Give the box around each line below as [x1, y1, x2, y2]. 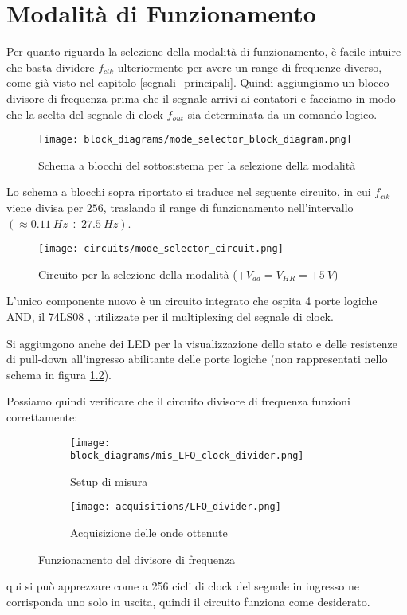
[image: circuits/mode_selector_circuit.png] [38, 243, 284, 255]
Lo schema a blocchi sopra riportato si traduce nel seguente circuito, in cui [6, 183, 371, 200]
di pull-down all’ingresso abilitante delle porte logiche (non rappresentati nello [6, 351, 388, 367]
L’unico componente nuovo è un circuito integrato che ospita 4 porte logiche [6, 292, 378, 309]
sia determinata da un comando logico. [187, 105, 378, 122]
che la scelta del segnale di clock [6, 105, 163, 122]
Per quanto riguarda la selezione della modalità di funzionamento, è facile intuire [6, 43, 401, 60]
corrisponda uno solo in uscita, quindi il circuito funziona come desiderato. [6, 593, 370, 609]
